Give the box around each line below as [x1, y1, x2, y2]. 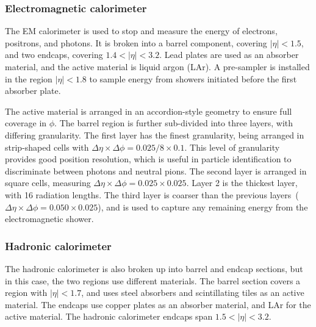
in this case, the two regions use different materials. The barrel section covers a [5, 274, 301, 287]
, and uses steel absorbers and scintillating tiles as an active [81, 286, 304, 299]
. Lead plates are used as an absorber [159, 48, 299, 61]
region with [5, 286, 48, 299]
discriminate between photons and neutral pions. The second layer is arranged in [5, 164, 307, 177]
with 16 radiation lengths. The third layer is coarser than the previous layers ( [5, 188, 299, 201]
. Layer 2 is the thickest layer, [186, 176, 298, 189]
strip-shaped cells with [5, 140, 89, 153]
